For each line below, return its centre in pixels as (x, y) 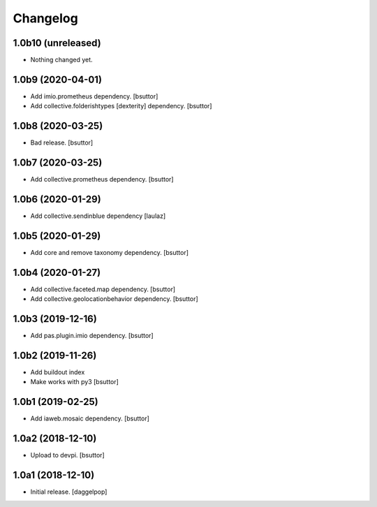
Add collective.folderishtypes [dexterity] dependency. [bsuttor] (121, 106)
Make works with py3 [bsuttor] (74, 382)
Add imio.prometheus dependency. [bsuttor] (94, 96)
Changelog (45, 18)
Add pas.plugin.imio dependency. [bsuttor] (92, 336)
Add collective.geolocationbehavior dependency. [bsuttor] (114, 299)
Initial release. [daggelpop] (69, 492)
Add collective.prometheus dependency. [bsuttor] (102, 179)
